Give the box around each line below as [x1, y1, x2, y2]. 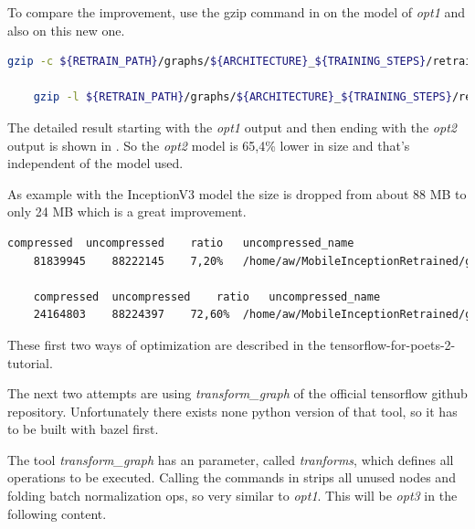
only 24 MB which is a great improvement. [7, 202, 247, 221]
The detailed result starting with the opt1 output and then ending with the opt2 [7, 117, 457, 136]
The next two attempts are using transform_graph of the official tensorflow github [7, 384, 468, 403]
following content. [7, 503, 107, 523]
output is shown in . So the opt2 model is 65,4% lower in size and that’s [7, 135, 410, 154]
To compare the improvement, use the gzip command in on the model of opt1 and [7, 3, 466, 21]
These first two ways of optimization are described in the [7, 334, 326, 354]
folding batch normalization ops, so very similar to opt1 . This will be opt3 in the [7, 486, 458, 505]
